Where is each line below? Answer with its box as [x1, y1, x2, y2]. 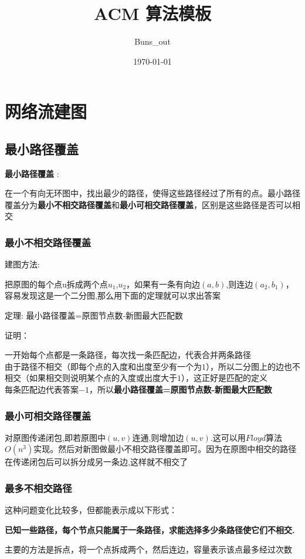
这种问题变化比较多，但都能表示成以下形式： [5, 504, 177, 516]
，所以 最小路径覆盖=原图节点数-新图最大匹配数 [89, 383, 272, 396]
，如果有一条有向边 [126, 277, 201, 290]
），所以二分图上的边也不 [206, 360, 300, 372]
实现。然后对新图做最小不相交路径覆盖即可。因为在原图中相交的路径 [33, 443, 297, 455]
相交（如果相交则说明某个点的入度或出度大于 [5, 371, 177, 384]
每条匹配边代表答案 [5, 383, 79, 396]
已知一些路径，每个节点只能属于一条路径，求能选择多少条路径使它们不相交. [5, 523, 295, 535]
